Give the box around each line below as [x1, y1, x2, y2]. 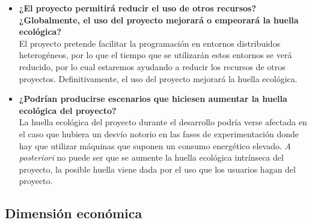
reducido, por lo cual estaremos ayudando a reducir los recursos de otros [19, 60, 286, 73]
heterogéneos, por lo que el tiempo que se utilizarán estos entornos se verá [19, 49, 292, 61]
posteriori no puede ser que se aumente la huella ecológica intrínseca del [19, 151, 284, 164]
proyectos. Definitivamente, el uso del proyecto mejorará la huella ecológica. [19, 72, 298, 85]
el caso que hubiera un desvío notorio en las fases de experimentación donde [19, 127, 299, 140]
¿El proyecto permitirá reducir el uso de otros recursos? [19, 2, 257, 14]
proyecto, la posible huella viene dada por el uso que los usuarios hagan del [19, 162, 296, 175]
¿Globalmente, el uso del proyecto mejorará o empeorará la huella [19, 13, 299, 26]
